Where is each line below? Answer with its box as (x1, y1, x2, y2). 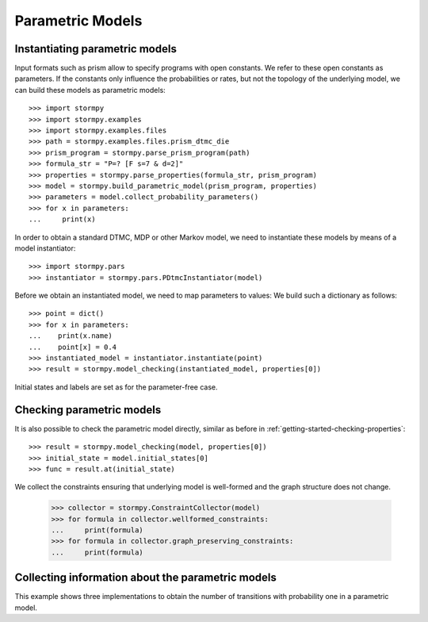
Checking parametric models (14, 403, 162, 417)
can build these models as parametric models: (14, 85, 166, 94)
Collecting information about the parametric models (14, 571, 277, 585)
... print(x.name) (29, 332, 113, 340)
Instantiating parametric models (14, 42, 178, 56)
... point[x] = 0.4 (29, 342, 117, 351)
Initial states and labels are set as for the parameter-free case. (14, 382, 218, 392)
